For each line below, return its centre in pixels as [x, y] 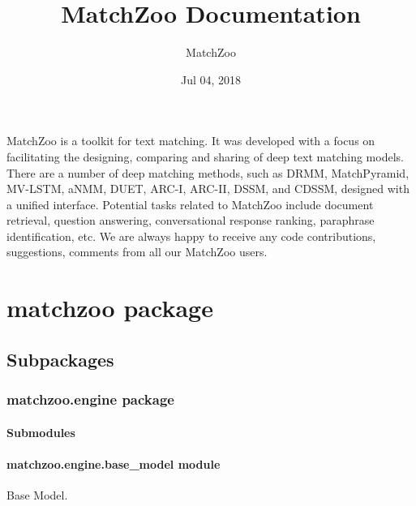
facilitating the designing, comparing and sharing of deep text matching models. [205, 156]
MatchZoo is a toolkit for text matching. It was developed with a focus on [191, 141]
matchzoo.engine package [90, 399]
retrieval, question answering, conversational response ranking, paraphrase [191, 220]
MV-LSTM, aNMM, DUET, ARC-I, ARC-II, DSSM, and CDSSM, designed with [208, 189]
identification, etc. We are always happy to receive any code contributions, [191, 236]
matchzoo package [110, 308]
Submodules [41, 432]
